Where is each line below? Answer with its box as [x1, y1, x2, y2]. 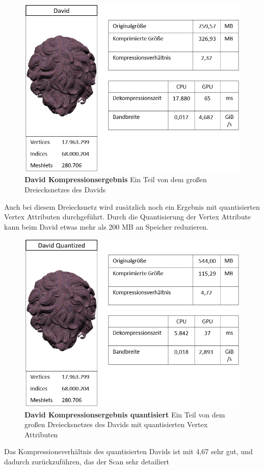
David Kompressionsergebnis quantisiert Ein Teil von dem [24, 409, 225, 419]
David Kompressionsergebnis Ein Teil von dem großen [24, 174, 207, 185]
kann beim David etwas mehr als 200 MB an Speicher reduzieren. [4, 221, 208, 232]
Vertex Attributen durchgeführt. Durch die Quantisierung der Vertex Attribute [4, 211, 251, 222]
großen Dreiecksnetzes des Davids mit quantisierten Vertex [24, 419, 208, 430]
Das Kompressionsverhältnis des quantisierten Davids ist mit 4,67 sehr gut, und [4, 446, 253, 457]
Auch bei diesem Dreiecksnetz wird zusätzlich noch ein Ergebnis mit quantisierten [4, 201, 260, 212]
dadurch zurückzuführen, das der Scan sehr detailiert [4, 456, 169, 467]
